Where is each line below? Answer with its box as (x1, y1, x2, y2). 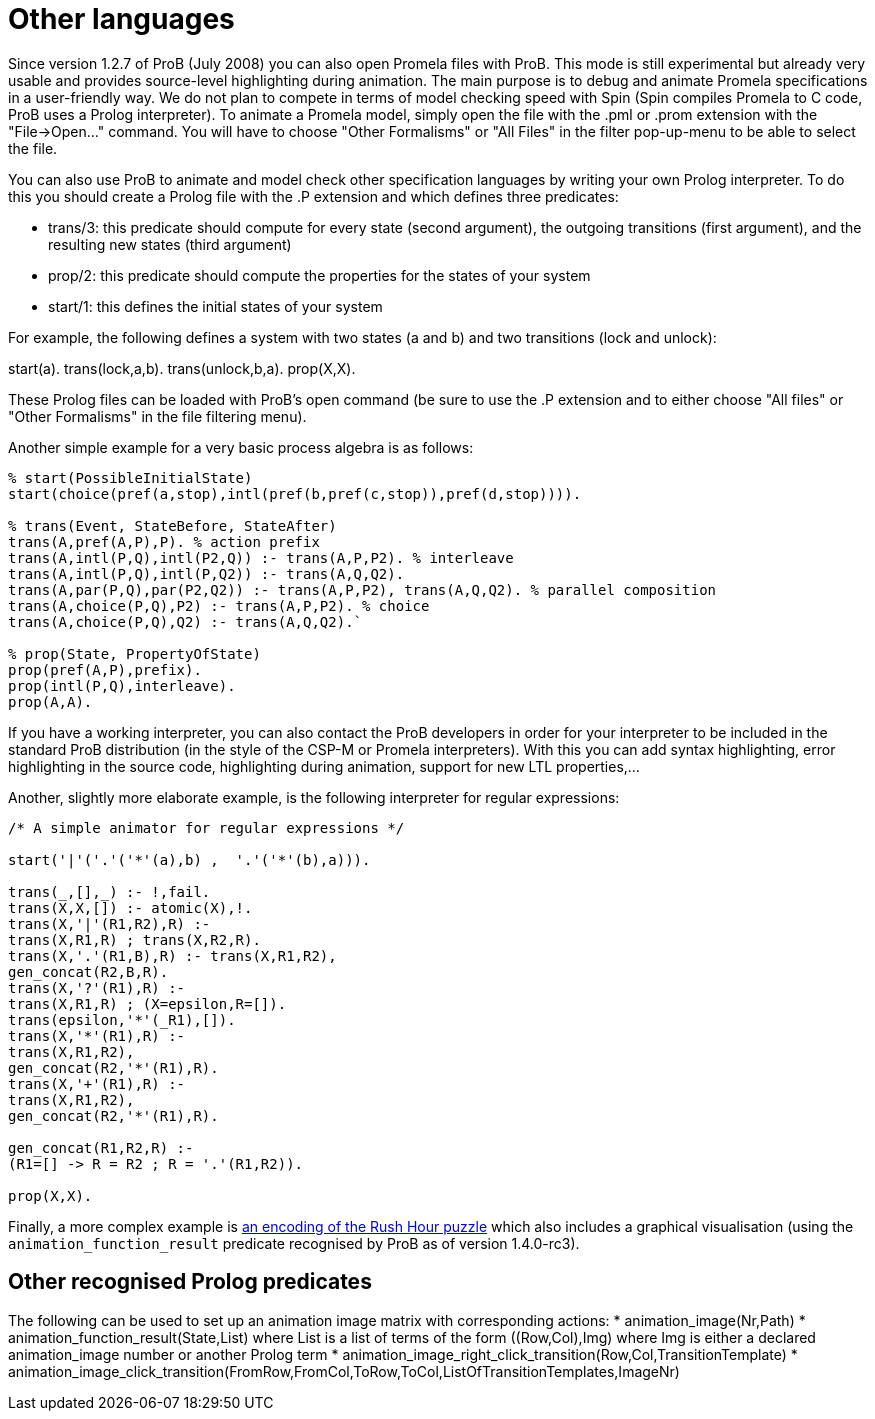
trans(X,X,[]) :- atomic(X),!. (8, 899, 253, 916)
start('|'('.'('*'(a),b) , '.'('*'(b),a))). (8, 851, 371, 868)
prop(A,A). (8, 693, 93, 710)
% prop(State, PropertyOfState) (8, 645, 261, 662)
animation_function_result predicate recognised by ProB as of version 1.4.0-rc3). (8, 1234, 580, 1252)
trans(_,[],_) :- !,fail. (8, 883, 211, 900)
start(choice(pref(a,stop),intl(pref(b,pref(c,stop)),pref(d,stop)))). (8, 485, 582, 502)
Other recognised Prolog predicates (8, 1269, 372, 1295)
